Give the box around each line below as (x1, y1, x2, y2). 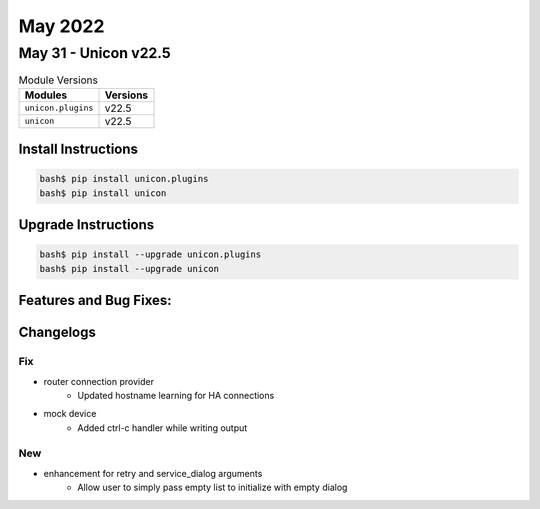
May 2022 (18, 15, 105, 37)
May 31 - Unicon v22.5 (18, 44, 171, 62)
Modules (24, 88, 68, 102)
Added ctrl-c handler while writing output (77, 421, 248, 434)
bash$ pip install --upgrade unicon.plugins (39, 249, 262, 260)
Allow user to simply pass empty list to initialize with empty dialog (77, 481, 348, 494)
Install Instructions (18, 141, 139, 158)
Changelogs (18, 324, 97, 341)
